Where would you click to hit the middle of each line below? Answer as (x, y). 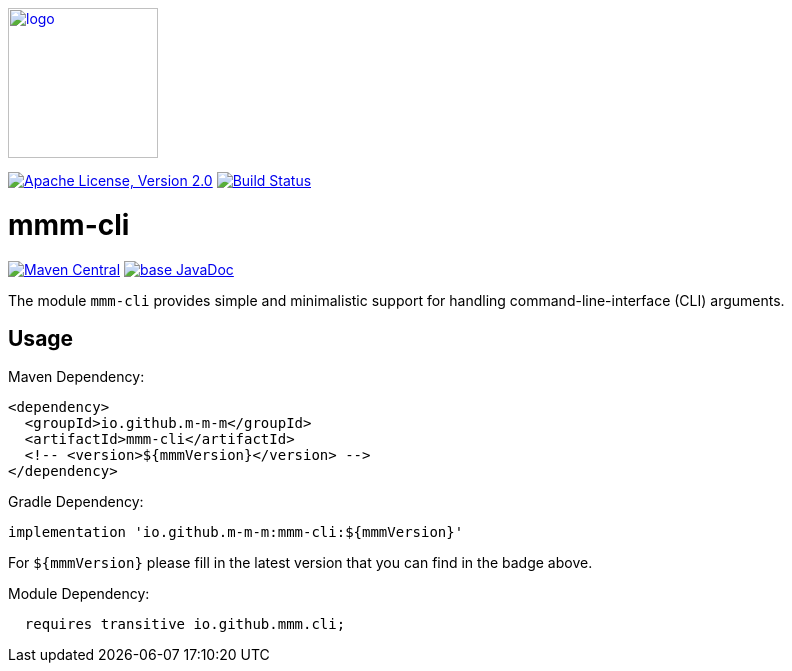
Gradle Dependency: (76, 502)
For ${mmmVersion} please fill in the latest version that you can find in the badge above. (300, 563)
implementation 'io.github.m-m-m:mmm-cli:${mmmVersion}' (236, 532)
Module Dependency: (79, 594)
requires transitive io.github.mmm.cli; (185, 624)
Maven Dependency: (76, 377)
